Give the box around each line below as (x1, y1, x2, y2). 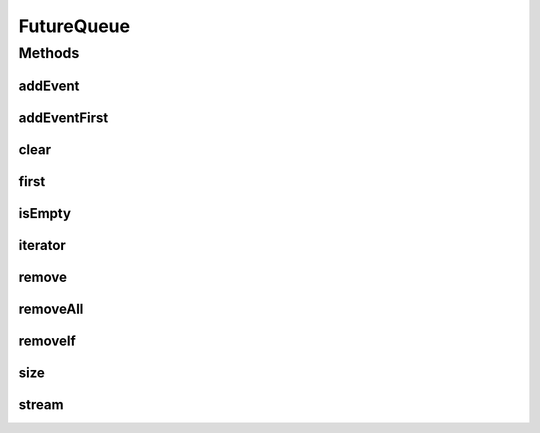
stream (18, 396, 64, 413)
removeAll (18, 300, 84, 317)
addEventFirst (18, 109, 109, 126)
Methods (18, 44, 80, 62)
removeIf (18, 332, 77, 349)
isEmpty (18, 205, 72, 222)
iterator (18, 236, 67, 254)
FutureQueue (18, 15, 130, 37)
